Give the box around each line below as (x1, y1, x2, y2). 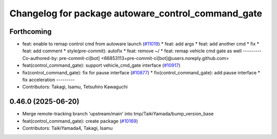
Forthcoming (9, 27, 52, 36)
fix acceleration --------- (22, 77, 75, 83)
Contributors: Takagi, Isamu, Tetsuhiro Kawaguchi (22, 84, 128, 90)
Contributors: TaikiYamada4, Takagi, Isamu (22, 125, 113, 131)
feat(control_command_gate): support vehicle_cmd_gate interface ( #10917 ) (22, 62, 181, 69)
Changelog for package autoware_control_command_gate (9, 8, 263, 19)
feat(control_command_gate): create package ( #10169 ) (22, 118, 138, 124)
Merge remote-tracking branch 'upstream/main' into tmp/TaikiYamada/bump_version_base (22, 111, 214, 117)
